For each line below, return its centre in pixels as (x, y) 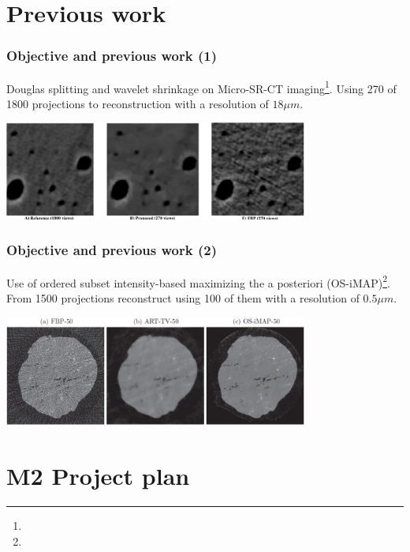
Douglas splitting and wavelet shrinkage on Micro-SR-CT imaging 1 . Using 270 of (201, 87)
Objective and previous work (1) (112, 56)
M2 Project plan (98, 476)
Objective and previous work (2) (112, 250)
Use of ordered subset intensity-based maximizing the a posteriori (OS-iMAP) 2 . (198, 281)
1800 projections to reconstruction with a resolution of (138, 103)
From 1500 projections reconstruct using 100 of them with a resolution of (183, 298)
